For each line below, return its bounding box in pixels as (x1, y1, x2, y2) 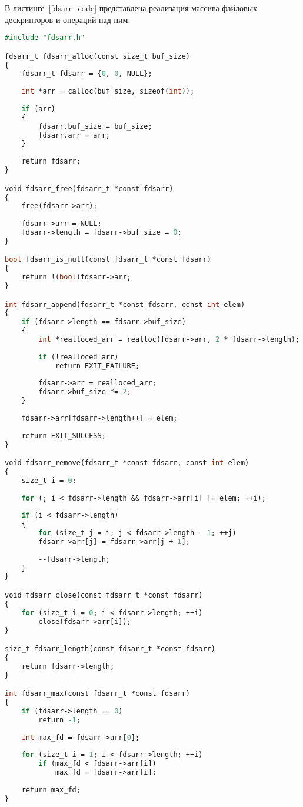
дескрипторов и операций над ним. (5, 13, 131, 25)
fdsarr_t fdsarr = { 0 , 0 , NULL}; (21, 69, 152, 78)
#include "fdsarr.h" (5, 34, 85, 42)
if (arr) (21, 104, 55, 113)
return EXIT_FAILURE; (55, 361, 140, 370)
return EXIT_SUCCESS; (21, 431, 106, 440)
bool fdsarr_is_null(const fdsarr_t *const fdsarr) (5, 255, 211, 264)
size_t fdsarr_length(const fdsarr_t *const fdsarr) (5, 645, 215, 653)
